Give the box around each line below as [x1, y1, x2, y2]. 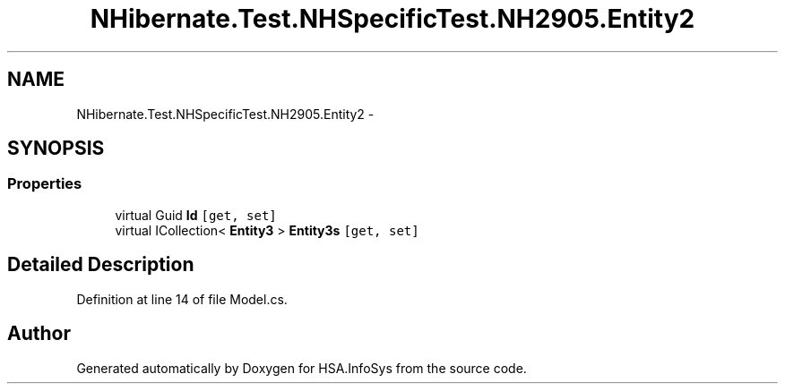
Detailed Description [7, 253, 194, 276]
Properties [7, 174, 82, 193]
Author [7, 322, 71, 345]
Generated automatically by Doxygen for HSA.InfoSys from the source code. [76, 360, 527, 376]
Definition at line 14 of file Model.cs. [76, 291, 288, 307]
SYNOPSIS [7, 137, 105, 160]
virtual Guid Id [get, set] [115, 207, 277, 223]
